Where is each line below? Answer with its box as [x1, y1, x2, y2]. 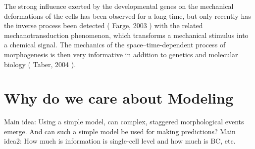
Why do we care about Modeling [4, 88, 234, 108]
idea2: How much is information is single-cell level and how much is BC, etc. [4, 136, 236, 146]
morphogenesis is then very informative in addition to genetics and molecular [4, 49, 238, 59]
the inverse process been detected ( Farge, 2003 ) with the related [4, 20, 203, 31]
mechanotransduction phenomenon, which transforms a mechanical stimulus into [4, 30, 249, 40]
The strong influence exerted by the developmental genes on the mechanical [4, 1, 234, 11]
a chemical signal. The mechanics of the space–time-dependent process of [4, 39, 226, 50]
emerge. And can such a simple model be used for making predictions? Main [4, 126, 236, 136]
